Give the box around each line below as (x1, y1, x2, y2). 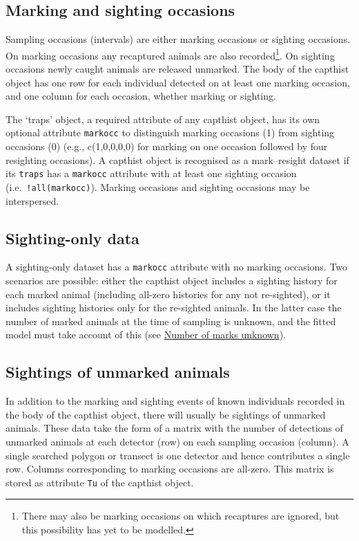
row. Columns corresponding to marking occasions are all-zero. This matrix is (6, 461, 334, 476)
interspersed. (6, 193, 59, 208)
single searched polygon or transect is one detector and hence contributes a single (6, 448, 350, 462)
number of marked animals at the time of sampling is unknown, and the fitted (6, 313, 336, 328)
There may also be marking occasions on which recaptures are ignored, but (21, 508, 340, 523)
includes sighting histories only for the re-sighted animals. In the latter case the (6, 300, 342, 315)
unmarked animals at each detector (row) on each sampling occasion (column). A (6, 434, 349, 448)
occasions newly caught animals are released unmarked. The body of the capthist (6, 62, 349, 76)
